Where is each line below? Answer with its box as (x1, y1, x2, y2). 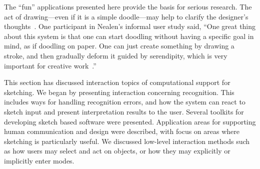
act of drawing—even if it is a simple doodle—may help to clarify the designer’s (4, 11, 248, 21)
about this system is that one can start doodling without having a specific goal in (4, 30, 254, 41)
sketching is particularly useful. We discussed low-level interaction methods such (4, 135, 250, 146)
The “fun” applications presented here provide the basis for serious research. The (4, 1, 252, 11)
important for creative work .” (4, 60, 96, 70)
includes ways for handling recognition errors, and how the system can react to (4, 96, 245, 107)
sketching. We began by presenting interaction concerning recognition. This (4, 86, 234, 97)
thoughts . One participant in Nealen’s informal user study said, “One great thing (4, 21, 256, 31)
